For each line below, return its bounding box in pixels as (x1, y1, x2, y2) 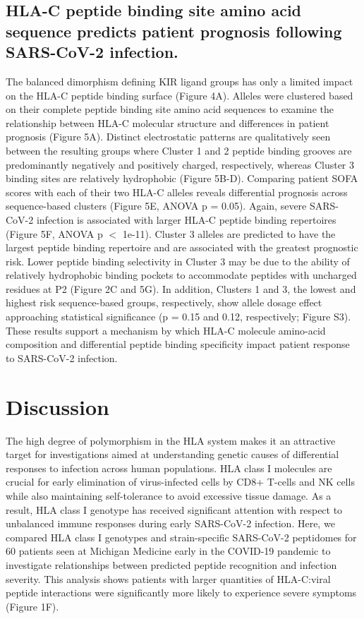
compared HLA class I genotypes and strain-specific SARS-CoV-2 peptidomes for (6, 529, 357, 544)
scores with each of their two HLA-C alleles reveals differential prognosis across (6, 184, 348, 199)
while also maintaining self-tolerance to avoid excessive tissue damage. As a (6, 488, 332, 503)
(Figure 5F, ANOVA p (6, 226, 103, 241)
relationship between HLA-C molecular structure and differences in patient (6, 115, 329, 130)
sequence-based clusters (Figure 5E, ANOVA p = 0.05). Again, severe (6, 198, 307, 213)
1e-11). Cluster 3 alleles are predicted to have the (122, 226, 336, 241)
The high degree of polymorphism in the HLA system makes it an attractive (6, 433, 336, 447)
